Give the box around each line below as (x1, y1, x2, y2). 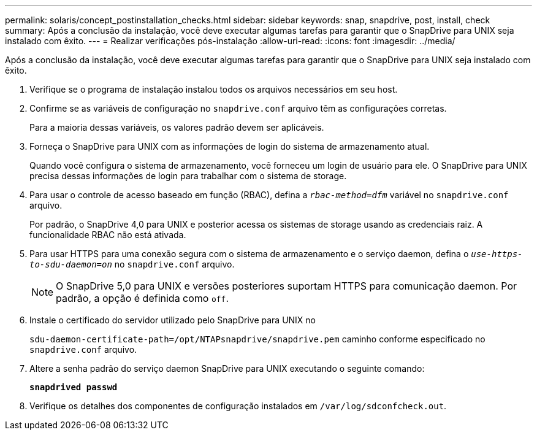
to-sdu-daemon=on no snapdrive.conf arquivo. (29, 259, 235, 269)
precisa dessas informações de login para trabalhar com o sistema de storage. (29, 171, 347, 181)
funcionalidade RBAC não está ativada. (29, 229, 186, 240)
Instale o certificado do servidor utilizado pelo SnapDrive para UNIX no (29, 315, 316, 325)
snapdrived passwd (29, 382, 118, 392)
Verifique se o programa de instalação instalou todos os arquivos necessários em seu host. (29, 84, 398, 94)
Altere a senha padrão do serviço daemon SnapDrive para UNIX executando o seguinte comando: (29, 363, 425, 374)
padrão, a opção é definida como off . (56, 292, 229, 304)
